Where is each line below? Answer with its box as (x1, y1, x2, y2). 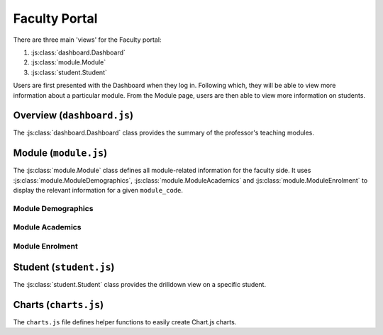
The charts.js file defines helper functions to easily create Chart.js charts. (13, 317, 237, 326)
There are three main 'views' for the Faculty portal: (13, 35, 162, 44)
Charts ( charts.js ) (13, 298, 104, 311)
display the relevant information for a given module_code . (13, 186, 184, 195)
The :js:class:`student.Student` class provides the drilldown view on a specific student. (13, 280, 266, 288)
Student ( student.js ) (13, 261, 115, 273)
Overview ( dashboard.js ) (13, 110, 134, 122)
